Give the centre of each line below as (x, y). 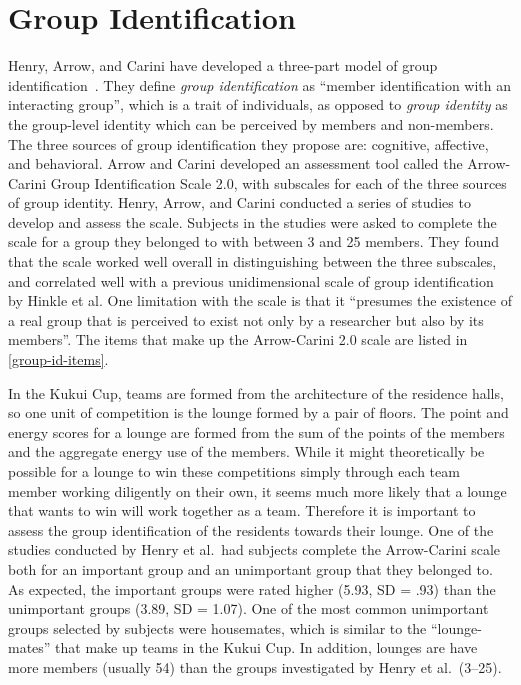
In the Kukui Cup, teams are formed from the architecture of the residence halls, (256, 392)
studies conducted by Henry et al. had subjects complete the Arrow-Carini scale (254, 549)
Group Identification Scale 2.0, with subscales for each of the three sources (278, 182)
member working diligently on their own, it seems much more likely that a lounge (257, 490)
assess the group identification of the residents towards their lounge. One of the (251, 529)
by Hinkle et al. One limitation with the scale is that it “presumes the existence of (260, 300)
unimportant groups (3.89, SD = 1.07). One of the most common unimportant (248, 608)
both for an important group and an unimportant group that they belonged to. (250, 568)
